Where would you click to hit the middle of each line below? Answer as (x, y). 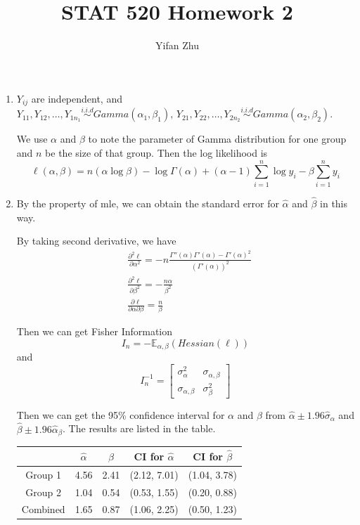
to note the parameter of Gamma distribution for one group (217, 139)
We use (32, 139)
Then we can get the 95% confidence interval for (121, 414)
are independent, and (77, 98)
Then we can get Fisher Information (95, 331)
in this (334, 203)
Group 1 (44, 474)
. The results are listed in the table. (139, 428)
